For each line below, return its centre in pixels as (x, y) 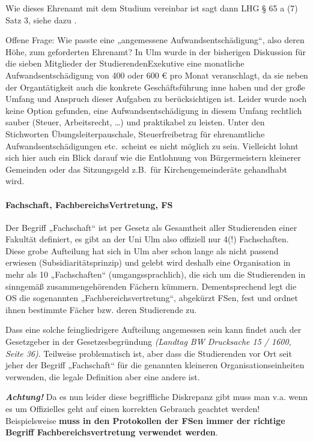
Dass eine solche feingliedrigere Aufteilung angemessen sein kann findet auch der (153, 330)
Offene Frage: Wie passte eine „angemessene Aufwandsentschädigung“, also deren (155, 40)
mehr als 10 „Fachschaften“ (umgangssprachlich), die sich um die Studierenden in (156, 274)
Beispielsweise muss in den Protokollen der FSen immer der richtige (145, 420)
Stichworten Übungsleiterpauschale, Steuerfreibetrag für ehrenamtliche (135, 133)
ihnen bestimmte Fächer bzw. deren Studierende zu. (101, 309)
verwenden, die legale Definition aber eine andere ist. (103, 376)
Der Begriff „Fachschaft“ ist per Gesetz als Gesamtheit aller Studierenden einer (151, 227)
